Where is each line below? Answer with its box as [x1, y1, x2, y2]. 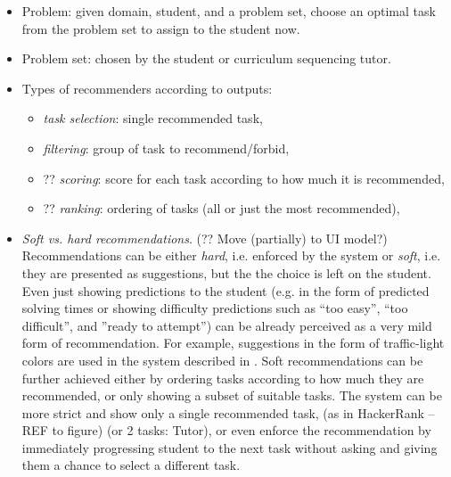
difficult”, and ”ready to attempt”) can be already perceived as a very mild [21, 316, 432, 334]
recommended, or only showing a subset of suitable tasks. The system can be [21, 386, 442, 405]
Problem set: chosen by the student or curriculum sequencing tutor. [21, 49, 391, 68]
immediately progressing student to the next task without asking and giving [21, 438, 438, 456]
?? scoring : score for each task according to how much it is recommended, [43, 169, 445, 187]
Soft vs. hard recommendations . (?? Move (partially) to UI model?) [21, 228, 388, 247]
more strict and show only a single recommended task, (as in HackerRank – [21, 403, 435, 422]
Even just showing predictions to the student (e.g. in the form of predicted [21, 281, 430, 300]
